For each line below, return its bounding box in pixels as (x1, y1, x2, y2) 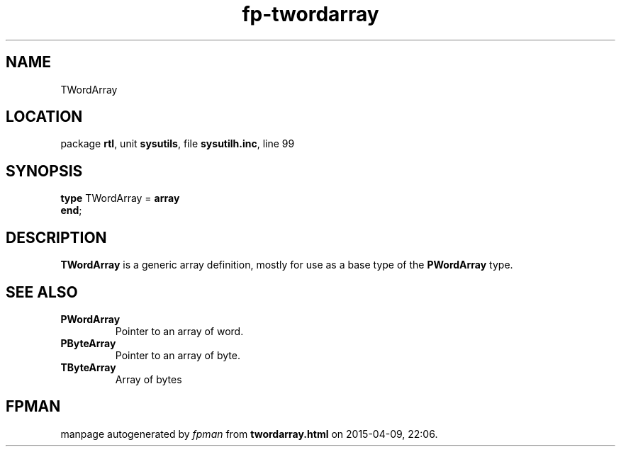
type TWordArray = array (60, 192, 180, 205)
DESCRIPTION (6, 228, 107, 247)
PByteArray (60, 337, 116, 349)
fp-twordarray (242, 2, 379, 26)
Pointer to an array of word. (115, 324, 244, 337)
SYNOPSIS (6, 162, 83, 180)
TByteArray (60, 361, 116, 373)
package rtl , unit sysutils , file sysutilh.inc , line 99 (60, 137, 295, 150)
